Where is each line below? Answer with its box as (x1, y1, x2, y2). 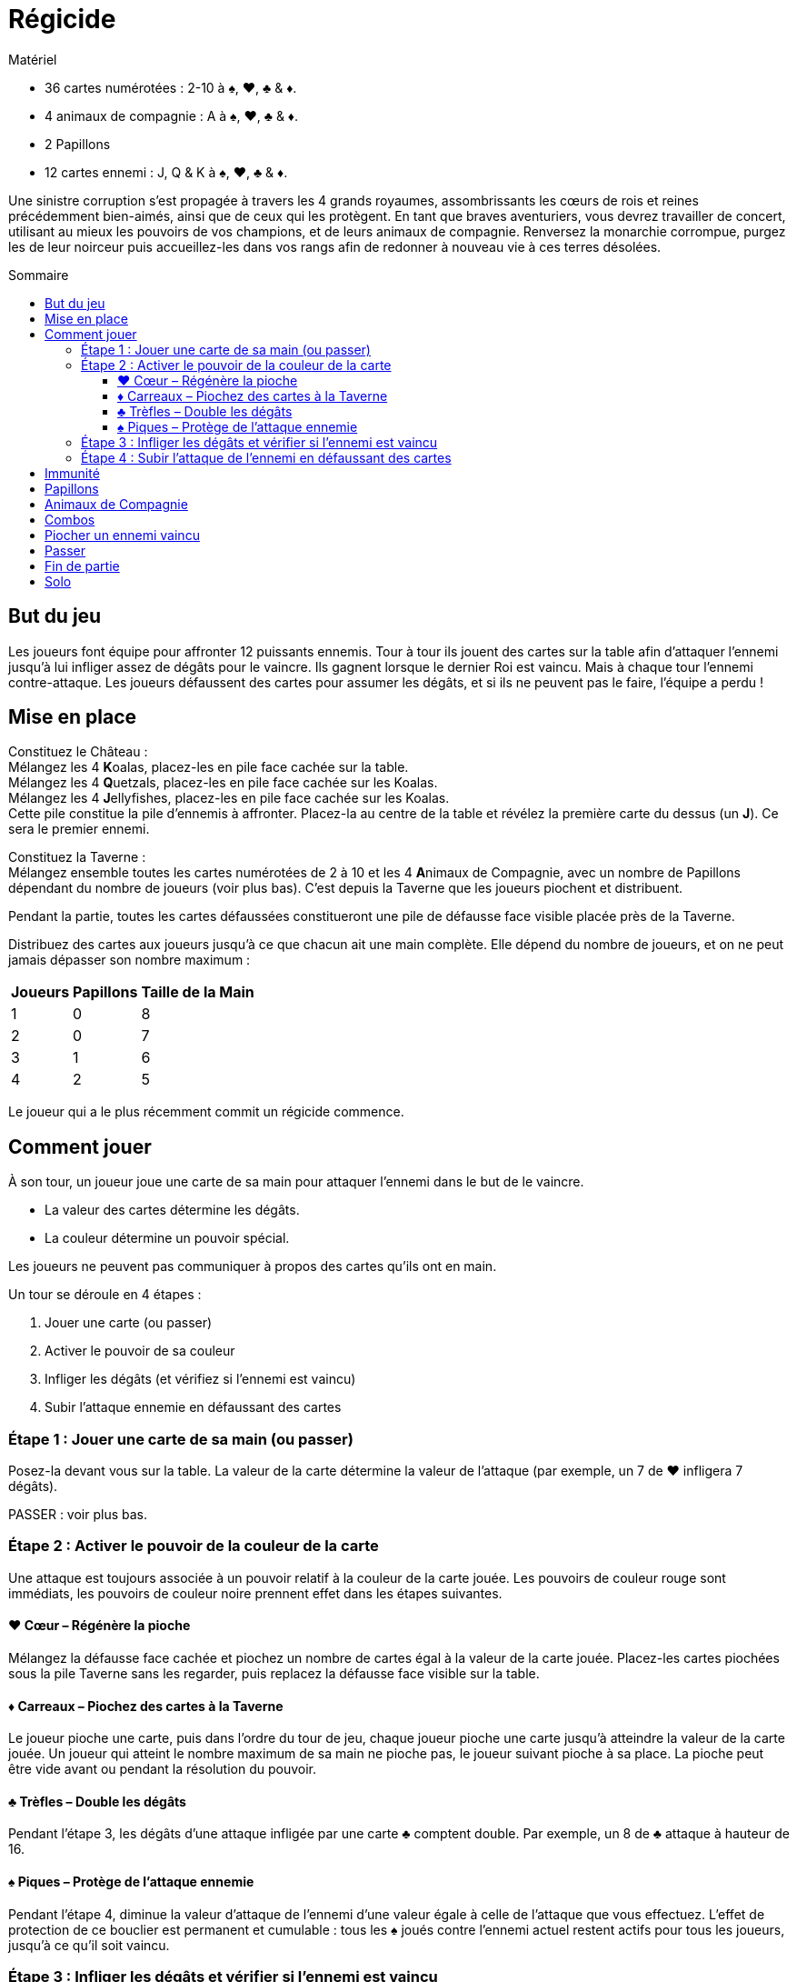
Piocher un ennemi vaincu (45, 526, 200, 543)
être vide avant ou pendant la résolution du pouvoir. (8, 1761, 317, 1777)
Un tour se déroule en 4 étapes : (8, 1286, 202, 1303)
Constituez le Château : (8, 744, 148, 760)
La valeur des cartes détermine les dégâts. (45, 1202, 300, 1218)
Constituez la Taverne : (8, 849, 146, 866)
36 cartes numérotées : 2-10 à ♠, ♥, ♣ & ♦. (45, 79, 297, 95)
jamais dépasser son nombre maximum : (8, 952, 251, 968)
